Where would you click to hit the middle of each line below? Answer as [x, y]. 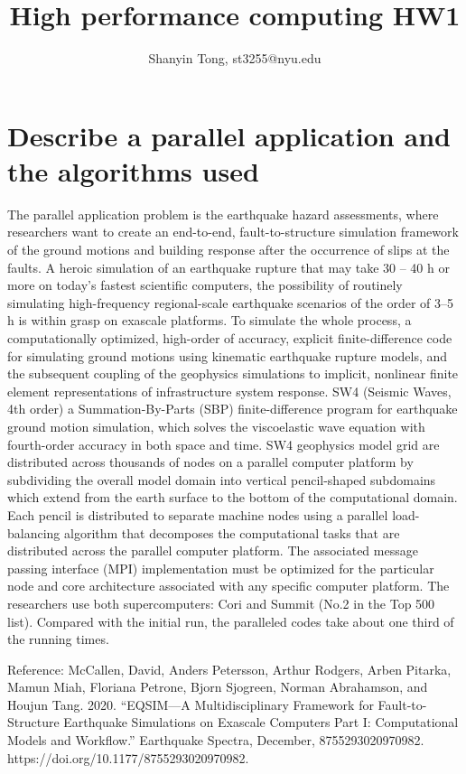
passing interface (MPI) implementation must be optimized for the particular [221, 568]
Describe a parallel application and [229, 135]
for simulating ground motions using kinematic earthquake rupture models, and [228, 355]
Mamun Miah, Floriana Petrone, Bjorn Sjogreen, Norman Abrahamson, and [218, 687]
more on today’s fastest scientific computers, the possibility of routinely [205, 285]
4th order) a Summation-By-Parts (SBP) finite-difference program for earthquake [233, 409]
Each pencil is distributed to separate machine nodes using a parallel [198, 514]
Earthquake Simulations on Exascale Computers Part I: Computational [261, 722]
